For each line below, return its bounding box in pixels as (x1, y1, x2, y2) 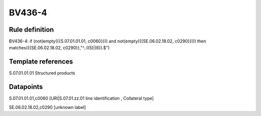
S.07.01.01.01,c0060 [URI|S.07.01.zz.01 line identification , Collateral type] (9, 95, 154, 101)
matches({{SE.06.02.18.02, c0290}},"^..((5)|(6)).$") (9, 45, 110, 51)
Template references (9, 58, 73, 66)
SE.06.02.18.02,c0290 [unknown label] (9, 104, 86, 110)
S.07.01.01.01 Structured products (9, 70, 75, 76)
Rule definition (9, 26, 54, 34)
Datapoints (9, 83, 43, 91)
